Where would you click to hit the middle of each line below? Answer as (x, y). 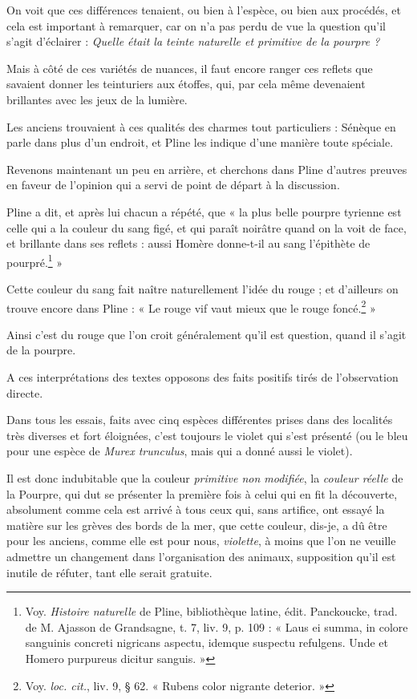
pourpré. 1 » (35, 261)
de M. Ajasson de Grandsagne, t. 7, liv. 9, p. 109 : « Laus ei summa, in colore (217, 626)
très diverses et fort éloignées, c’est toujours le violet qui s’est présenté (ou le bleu (207, 435)
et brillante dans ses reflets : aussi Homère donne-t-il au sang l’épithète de (188, 243)
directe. (25, 392)
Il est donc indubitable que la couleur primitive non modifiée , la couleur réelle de (205, 477)
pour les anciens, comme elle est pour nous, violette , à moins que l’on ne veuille (201, 541)
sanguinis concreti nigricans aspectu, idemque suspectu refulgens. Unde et (206, 642)
